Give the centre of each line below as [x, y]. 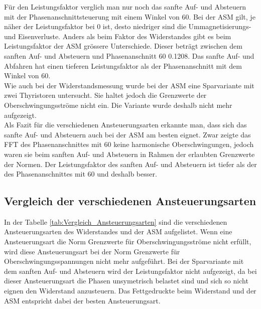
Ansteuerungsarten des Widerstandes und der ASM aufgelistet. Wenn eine [118, 231]
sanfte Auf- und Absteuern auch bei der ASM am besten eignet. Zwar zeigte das [127, 134]
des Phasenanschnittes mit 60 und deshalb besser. [81, 174]
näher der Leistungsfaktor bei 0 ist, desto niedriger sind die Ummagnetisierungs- [128, 26]
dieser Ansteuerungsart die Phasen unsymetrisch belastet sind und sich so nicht [126, 281]
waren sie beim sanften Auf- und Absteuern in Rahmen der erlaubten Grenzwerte [129, 154]
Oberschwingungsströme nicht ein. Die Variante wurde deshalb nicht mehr [118, 105]
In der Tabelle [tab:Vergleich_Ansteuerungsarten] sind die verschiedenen [116, 221]
